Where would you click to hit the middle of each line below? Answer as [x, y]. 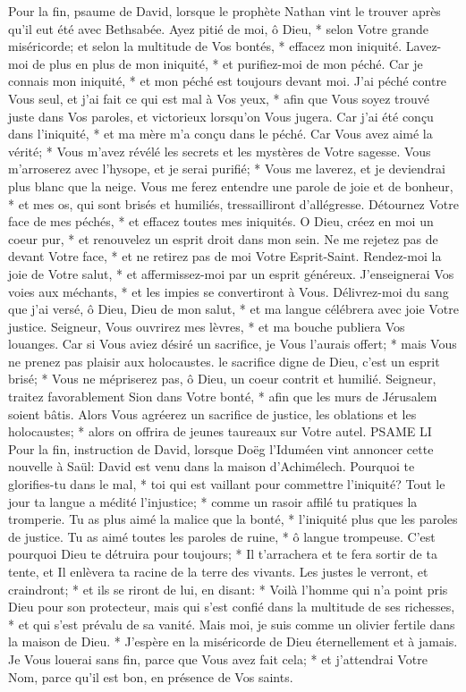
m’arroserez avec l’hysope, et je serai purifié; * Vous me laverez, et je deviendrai [227, 169]
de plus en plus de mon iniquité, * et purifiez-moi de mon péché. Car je [228, 63]
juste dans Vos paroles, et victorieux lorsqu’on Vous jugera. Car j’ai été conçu [221, 116]
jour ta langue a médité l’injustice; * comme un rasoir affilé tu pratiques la [213, 501]
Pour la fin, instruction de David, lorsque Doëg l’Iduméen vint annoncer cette [221, 448]
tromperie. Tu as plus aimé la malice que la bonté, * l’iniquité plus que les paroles [233, 519]
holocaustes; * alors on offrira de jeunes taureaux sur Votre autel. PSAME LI [220, 431]
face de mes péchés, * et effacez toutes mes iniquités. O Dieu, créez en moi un [221, 221]
